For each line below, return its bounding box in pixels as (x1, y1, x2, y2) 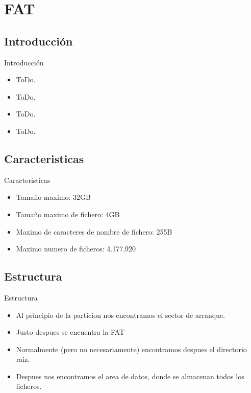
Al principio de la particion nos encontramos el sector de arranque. (16, 309, 225, 320)
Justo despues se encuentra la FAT (16, 327, 125, 337)
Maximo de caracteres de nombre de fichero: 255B (16, 226, 172, 237)
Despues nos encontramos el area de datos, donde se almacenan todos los (16, 371, 244, 381)
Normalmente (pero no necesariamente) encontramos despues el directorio (16, 343, 247, 354)
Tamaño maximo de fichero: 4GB (16, 209, 120, 219)
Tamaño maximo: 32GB (16, 192, 91, 202)
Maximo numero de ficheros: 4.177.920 (16, 243, 136, 254)
